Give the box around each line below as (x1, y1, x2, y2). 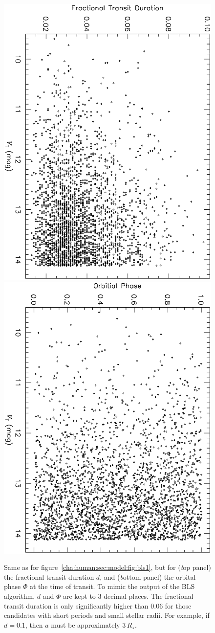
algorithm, (4, 591, 35, 601)
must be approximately (51, 619, 120, 630)
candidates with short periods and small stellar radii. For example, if (4, 610, 210, 620)
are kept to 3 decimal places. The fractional (63, 591, 193, 601)
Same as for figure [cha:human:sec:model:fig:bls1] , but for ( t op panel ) (4, 562, 211, 572)
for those (165, 600, 192, 610)
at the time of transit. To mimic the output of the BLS (29, 581, 195, 591)
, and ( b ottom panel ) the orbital (100, 571, 196, 582)
